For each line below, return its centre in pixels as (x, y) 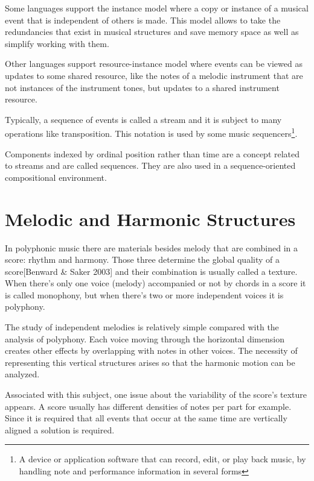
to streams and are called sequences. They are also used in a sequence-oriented (150, 165)
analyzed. (22, 374)
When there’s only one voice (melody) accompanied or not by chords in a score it (155, 283)
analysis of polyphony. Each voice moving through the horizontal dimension (145, 338)
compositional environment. (56, 177)
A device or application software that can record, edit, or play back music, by (162, 459)
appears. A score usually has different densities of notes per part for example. (148, 406)
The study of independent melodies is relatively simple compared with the (142, 327)
